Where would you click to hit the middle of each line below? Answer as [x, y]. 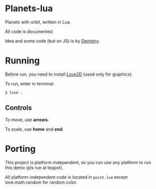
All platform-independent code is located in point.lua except [66, 177]
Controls [19, 108]
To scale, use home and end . [34, 129]
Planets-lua [29, 9]
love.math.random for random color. [41, 182]
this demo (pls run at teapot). [34, 168]
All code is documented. [29, 31]
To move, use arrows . [27, 120]
